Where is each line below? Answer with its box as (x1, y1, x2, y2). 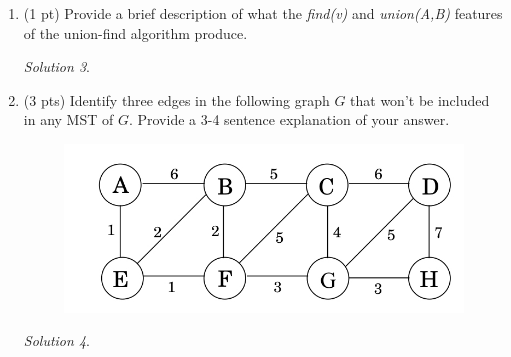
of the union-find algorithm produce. (23, 22, 248, 43)
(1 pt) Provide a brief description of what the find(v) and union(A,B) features (23, 3, 503, 23)
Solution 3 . (23, 56, 90, 77)
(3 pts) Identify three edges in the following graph (23, 89, 330, 110)
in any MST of (23, 109, 114, 130)
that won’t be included (350, 89, 490, 110)
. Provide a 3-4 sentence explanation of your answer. (128, 109, 450, 130)
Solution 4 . (23, 330, 90, 351)
